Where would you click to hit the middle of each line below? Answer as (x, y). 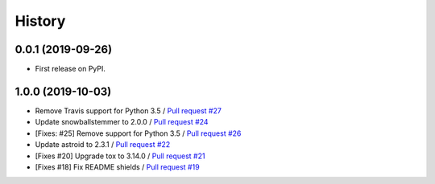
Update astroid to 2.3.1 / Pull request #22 (103, 145)
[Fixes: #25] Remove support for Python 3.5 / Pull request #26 (138, 133)
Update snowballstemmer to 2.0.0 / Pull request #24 (122, 122)
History (40, 21)
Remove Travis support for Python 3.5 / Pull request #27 (128, 110)
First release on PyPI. (70, 69)
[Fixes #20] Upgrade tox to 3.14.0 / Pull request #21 (120, 156)
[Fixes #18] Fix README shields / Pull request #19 (118, 167)
